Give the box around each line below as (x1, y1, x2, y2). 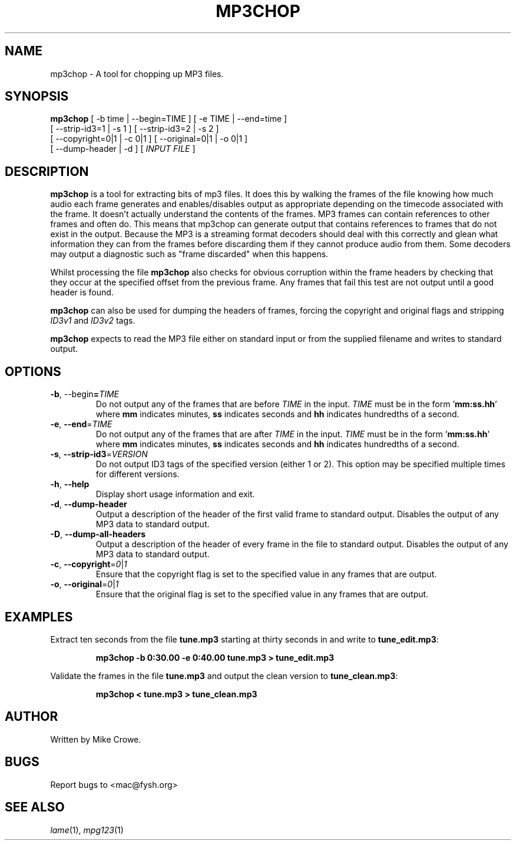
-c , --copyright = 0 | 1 (50, 559, 127, 570)
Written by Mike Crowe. (50, 734, 141, 744)
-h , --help (50, 479, 90, 490)
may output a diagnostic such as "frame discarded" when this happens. (50, 249, 329, 260)
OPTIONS (5, 364, 61, 379)
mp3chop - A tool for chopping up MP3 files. (50, 68, 224, 79)
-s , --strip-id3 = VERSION (50, 449, 148, 460)
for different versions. (95, 469, 180, 480)
